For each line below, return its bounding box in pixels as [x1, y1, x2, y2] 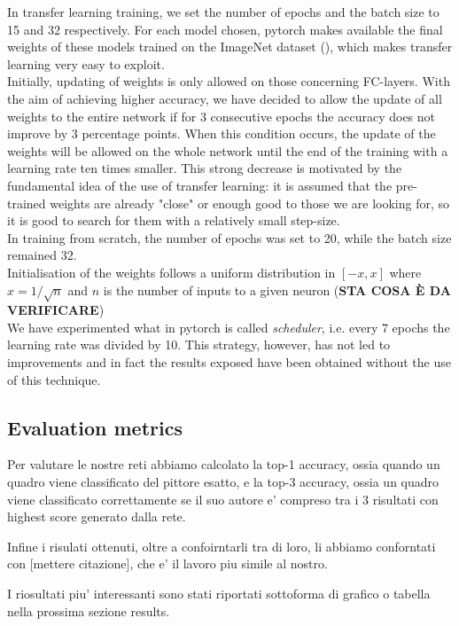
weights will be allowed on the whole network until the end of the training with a [7, 141, 448, 160]
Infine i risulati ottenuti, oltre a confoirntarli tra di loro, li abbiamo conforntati [7, 536, 436, 555]
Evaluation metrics [7, 413, 183, 441]
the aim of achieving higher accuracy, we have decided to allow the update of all [7, 89, 442, 107]
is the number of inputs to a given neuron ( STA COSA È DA [103, 280, 451, 299]
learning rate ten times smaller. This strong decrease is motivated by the [7, 159, 402, 177]
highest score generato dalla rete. [7, 507, 186, 526]
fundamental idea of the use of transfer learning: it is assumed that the [7, 176, 393, 194]
